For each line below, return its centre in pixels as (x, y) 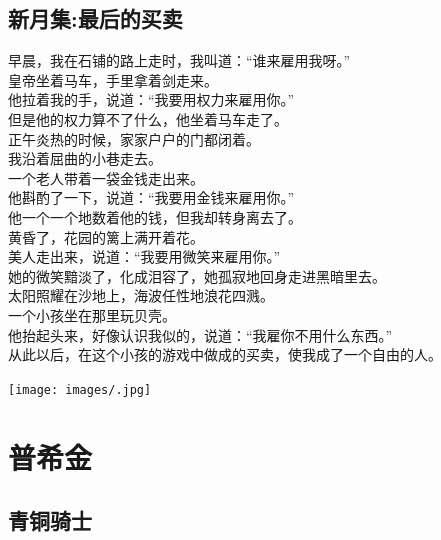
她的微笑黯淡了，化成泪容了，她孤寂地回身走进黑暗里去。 (197, 275)
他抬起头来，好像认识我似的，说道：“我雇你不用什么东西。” (200, 334)
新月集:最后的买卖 (95, 18)
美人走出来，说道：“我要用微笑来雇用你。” (144, 256)
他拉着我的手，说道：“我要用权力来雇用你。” (151, 99)
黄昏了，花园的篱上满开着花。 (106, 236)
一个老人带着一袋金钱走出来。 (106, 177)
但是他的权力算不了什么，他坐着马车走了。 (148, 118)
